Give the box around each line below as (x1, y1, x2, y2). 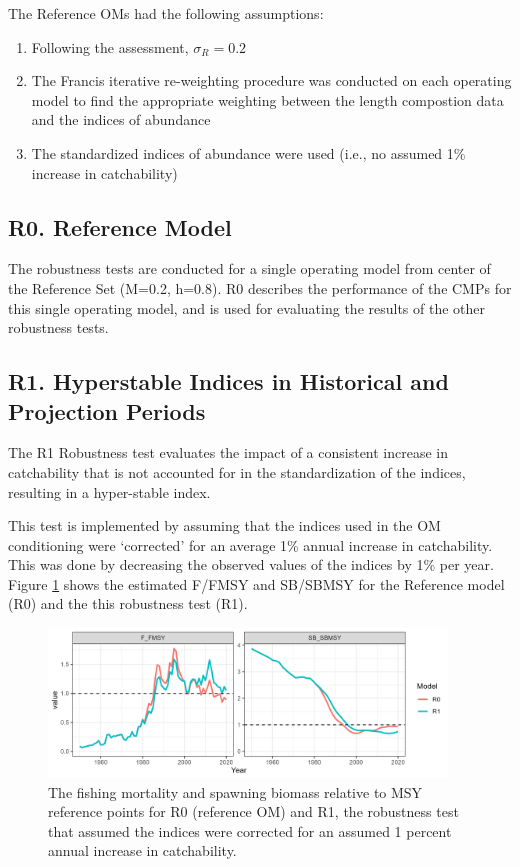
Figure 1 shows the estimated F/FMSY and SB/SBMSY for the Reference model (8, 573, 505, 594)
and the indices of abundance (31, 109, 211, 130)
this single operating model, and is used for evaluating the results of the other (8, 297, 486, 318)
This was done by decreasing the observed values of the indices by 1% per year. (8, 554, 494, 575)
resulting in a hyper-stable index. (8, 481, 211, 502)
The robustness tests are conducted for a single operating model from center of (8, 258, 491, 279)
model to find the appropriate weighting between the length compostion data (31, 89, 504, 110)
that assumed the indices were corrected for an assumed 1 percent (48, 820, 452, 841)
